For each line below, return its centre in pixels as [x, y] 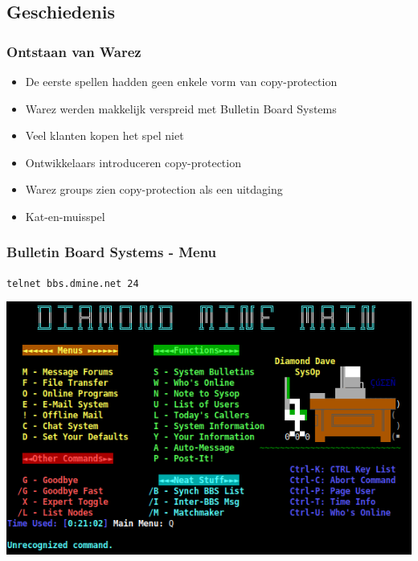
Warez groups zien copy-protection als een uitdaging [154, 189]
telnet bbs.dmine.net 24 [73, 283]
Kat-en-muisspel [65, 216]
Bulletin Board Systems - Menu [112, 252]
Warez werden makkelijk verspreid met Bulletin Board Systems [181, 108]
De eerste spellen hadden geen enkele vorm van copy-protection [181, 81]
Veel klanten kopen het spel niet [104, 135]
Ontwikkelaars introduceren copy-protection [133, 162]
